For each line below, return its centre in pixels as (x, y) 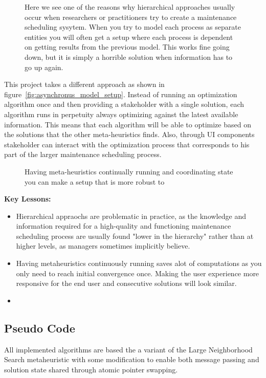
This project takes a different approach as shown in (84, 84)
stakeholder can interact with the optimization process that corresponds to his (127, 144)
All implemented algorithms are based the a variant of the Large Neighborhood (128, 349)
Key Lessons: (28, 199)
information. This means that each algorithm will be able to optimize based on (128, 124)
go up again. (44, 67)
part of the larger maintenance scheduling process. (83, 154)
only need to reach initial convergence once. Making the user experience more (138, 273)
